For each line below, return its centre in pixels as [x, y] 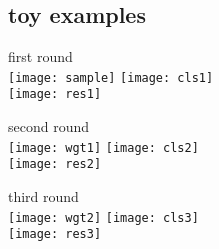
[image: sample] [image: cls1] [111, 77]
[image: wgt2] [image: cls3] [103, 217]
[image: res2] [55, 164]
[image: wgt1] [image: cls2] [103, 147]
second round [49, 126]
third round [43, 196]
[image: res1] [55, 94]
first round [40, 56]
